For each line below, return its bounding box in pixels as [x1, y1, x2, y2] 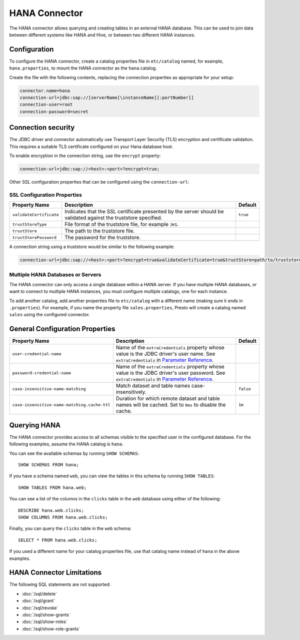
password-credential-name [12, 370, 71, 375]
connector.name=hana [19, 88, 70, 94]
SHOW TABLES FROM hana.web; [18, 484, 87, 490]
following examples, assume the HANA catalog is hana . [9, 441, 123, 447]
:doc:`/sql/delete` [21, 590, 57, 596]
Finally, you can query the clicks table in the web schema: [9, 525, 132, 531]
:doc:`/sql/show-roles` [21, 618, 67, 625]
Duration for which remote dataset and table [115, 395, 220, 402]
